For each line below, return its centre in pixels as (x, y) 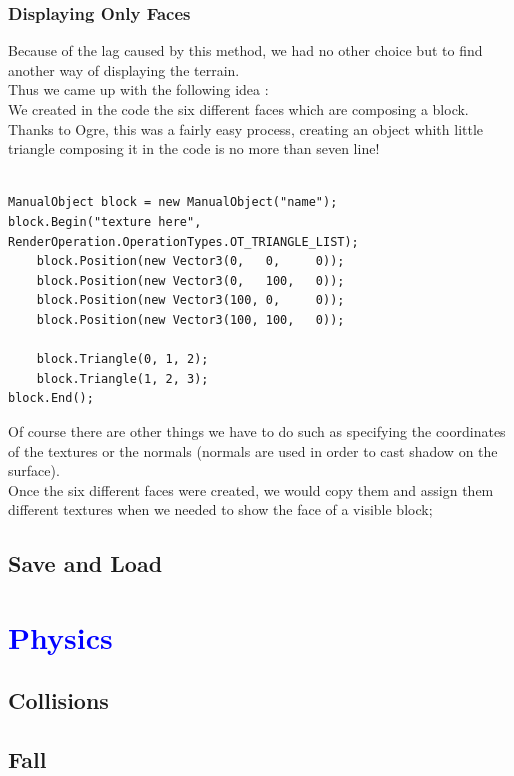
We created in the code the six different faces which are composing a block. (238, 109)
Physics (60, 636)
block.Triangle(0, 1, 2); (122, 359)
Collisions (58, 700)
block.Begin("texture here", (105, 221)
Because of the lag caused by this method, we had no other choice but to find (245, 50)
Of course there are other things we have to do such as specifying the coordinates (257, 430)
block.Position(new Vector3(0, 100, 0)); (190, 280)
